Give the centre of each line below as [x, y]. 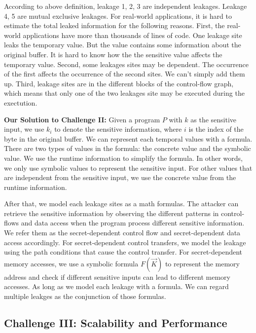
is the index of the [216, 129]
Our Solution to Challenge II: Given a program [82, 119]
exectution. [21, 102]
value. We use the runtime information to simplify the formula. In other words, [123, 158]
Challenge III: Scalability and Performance [116, 323]
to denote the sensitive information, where [118, 129]
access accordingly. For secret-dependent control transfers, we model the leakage [125, 242]
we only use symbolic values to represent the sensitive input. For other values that [128, 167]
